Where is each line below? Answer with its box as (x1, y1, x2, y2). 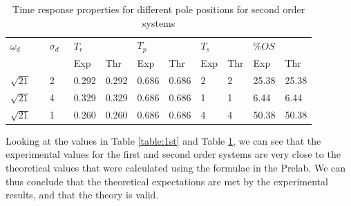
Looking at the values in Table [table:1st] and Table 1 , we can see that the (6, 133, 321, 147)
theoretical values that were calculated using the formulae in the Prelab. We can (6, 160, 346, 174)
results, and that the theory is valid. (6, 187, 159, 202)
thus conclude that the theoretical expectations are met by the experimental (6, 174, 328, 188)
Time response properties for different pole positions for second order (12, 2, 305, 16)
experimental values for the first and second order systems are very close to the (6, 147, 341, 161)
